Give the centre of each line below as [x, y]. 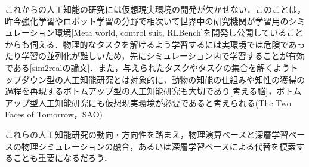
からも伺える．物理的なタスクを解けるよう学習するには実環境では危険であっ [155, 44]
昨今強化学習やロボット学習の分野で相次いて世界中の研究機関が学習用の [147, 21]
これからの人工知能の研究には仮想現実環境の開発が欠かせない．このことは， [155, 9]
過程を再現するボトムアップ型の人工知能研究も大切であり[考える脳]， [141, 91]
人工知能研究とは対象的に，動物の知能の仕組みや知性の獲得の [184, 79]
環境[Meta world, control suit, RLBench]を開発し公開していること [179, 33]
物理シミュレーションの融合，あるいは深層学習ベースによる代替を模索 [159, 146]
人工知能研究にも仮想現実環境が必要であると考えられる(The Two [164, 102]
